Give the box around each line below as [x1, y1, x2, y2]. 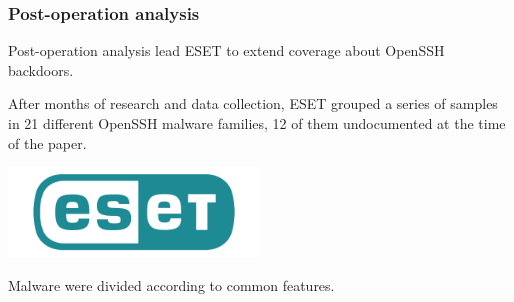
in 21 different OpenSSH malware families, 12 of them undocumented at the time [8, 113, 506, 133]
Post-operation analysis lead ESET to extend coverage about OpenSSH [8, 40, 445, 61]
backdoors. [8, 59, 74, 80]
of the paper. [8, 132, 87, 153]
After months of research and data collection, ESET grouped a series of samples [8, 93, 498, 114]
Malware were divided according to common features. [8, 274, 335, 295]
